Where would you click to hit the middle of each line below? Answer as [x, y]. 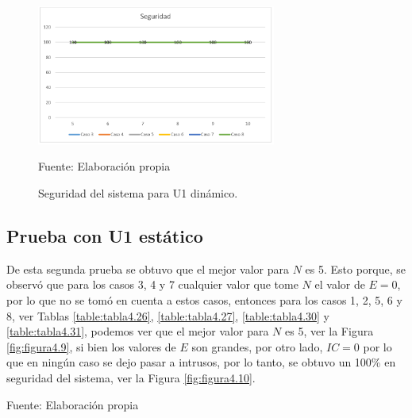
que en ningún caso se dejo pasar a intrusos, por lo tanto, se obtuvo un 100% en [201, 362]
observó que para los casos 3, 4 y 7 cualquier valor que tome [152, 284]
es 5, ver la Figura [329, 331]
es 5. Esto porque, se [356, 268]
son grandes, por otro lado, [257, 346]
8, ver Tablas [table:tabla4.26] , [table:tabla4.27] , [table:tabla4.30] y [168, 315]
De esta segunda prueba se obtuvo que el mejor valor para [148, 268]
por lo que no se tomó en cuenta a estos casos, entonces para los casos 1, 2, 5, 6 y [204, 300]
